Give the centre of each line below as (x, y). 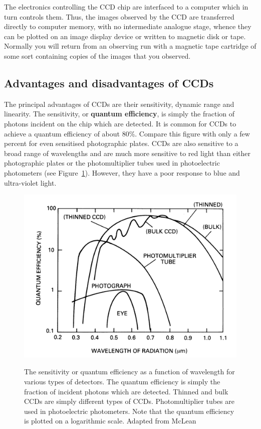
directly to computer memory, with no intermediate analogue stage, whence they (128, 26)
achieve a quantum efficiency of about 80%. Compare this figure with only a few (127, 133)
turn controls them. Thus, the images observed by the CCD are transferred (119, 16)
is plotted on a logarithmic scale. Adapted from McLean (110, 421)
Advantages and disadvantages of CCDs (109, 83)
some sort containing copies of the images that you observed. (97, 55)
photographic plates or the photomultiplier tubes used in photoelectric (112, 163)
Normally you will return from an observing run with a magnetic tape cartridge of (130, 46)
